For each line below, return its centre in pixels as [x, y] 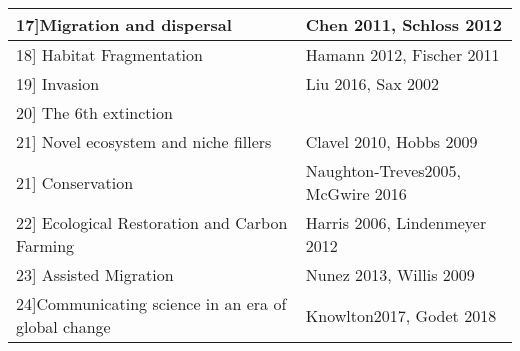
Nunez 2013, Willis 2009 [390, 274]
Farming [45, 245]
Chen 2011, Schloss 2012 [404, 24]
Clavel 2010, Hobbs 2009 [391, 141]
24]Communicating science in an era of [151, 303]
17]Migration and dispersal [124, 24]
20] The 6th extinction [94, 112]
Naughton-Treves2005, [383, 170]
